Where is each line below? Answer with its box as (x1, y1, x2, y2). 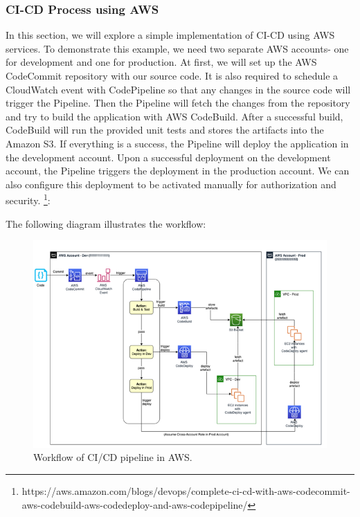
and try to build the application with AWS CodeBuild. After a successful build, (6, 109, 343, 123)
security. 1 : (6, 191, 51, 207)
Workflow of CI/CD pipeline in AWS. (33, 450, 192, 464)
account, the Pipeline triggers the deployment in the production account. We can (6, 163, 350, 178)
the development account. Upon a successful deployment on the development (6, 149, 331, 164)
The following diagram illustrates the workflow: (6, 216, 206, 230)
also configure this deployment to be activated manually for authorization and (6, 176, 336, 191)
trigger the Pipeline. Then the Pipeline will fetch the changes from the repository (6, 96, 350, 110)
